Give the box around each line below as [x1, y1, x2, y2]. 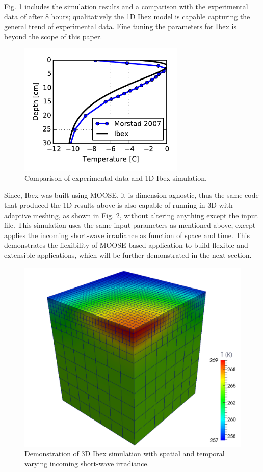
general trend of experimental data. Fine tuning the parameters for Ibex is [4, 21, 236, 32]
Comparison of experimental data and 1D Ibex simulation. [24, 172, 207, 183]
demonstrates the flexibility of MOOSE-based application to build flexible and [4, 240, 248, 250]
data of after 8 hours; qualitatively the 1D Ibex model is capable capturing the [4, 11, 250, 21]
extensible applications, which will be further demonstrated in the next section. [4, 249, 252, 260]
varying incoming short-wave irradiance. [24, 458, 149, 468]
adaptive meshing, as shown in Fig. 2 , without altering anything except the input [4, 209, 258, 220]
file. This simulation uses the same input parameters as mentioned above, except [4, 220, 256, 230]
